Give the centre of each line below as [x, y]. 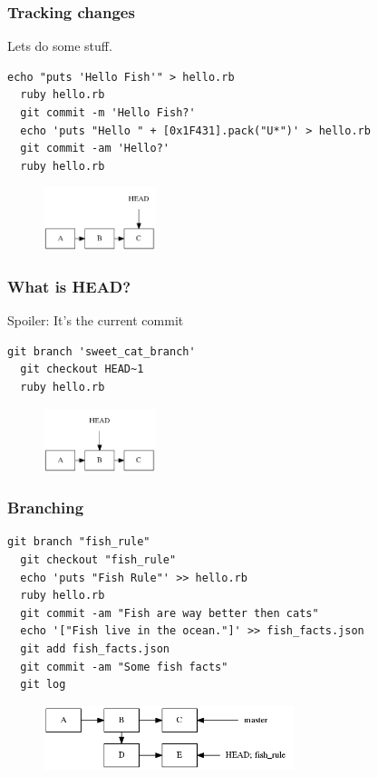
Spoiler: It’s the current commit [96, 320]
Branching [46, 508]
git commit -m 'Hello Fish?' [108, 113]
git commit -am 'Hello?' [95, 149]
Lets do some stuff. [60, 46]
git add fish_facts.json [95, 648]
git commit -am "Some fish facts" [124, 667]
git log [43, 685]
